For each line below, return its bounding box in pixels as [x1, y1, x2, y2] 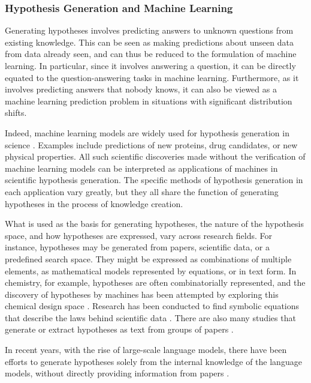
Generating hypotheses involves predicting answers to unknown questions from [5, 24, 294, 37]
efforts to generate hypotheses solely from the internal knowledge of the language [5, 355, 302, 367]
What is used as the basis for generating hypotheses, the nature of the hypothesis [5, 217, 304, 230]
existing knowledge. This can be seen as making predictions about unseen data [5, 35, 294, 48]
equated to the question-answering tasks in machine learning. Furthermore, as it [5, 71, 299, 83]
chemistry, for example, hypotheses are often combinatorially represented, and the [5, 276, 306, 289]
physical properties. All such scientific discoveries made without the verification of [5, 150, 306, 163]
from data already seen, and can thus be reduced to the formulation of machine [5, 47, 297, 60]
